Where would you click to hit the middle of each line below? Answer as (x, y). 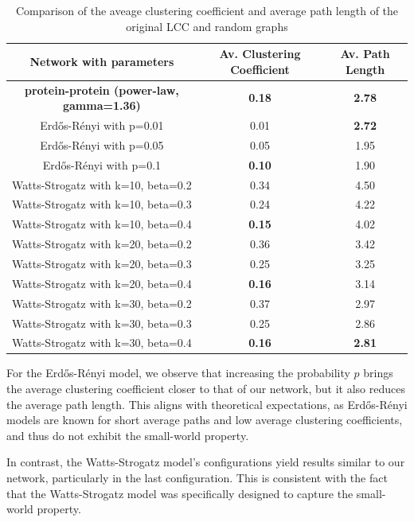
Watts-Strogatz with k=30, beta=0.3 (102, 323)
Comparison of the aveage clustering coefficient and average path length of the (207, 10)
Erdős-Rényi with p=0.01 (102, 125)
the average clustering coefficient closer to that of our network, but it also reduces (206, 389)
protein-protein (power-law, (102, 90)
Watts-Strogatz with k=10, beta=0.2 (102, 184)
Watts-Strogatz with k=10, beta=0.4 (102, 224)
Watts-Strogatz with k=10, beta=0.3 (102, 204)
